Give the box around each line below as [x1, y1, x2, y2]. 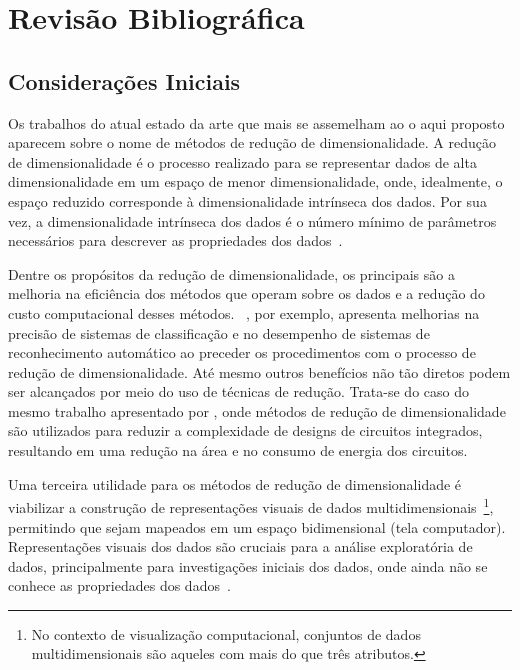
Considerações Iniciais [8, 65, 241, 96]
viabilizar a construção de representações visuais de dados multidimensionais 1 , [8, 494, 494, 517]
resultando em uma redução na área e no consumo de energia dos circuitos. [8, 440, 468, 461]
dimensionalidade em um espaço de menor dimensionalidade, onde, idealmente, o [8, 171, 503, 192]
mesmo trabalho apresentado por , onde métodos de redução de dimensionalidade [8, 400, 506, 421]
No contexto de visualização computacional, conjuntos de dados [31, 623, 421, 644]
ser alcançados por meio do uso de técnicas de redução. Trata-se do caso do [8, 381, 469, 402]
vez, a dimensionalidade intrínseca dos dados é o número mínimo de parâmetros [8, 210, 497, 231]
